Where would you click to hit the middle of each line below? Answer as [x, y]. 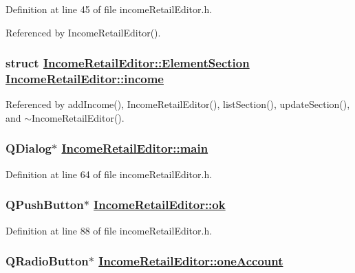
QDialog [29, 148]
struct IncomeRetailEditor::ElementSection [128, 63]
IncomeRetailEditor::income [85, 79]
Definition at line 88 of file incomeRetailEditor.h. [109, 230]
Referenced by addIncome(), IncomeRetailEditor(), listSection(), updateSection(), [178, 104]
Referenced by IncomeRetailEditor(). [83, 32]
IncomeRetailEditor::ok [160, 205]
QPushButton [45, 205]
